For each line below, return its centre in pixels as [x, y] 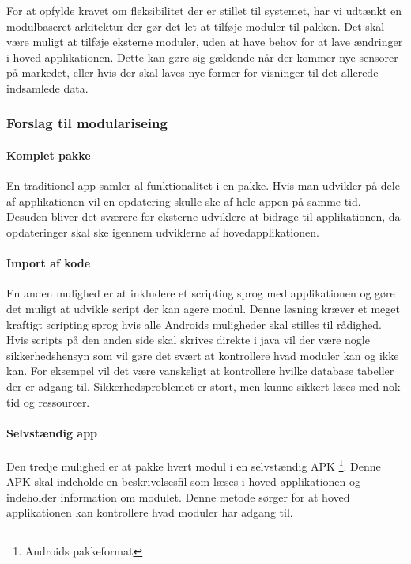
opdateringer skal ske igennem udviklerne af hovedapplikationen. [163, 231]
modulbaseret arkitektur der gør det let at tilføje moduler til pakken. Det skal [196, 26]
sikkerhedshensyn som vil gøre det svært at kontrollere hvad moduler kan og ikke [203, 355]
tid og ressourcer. [48, 401]
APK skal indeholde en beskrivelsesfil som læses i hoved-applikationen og [183, 481]
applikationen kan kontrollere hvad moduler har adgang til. [150, 512]
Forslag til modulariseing [87, 123]
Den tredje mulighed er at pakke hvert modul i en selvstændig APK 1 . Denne [194, 464]
